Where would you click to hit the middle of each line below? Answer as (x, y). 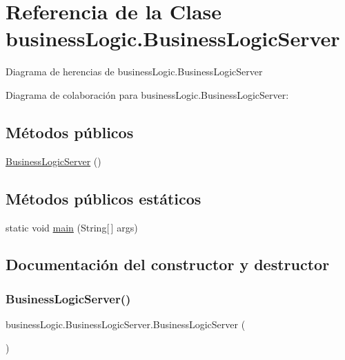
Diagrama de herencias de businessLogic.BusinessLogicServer (134, 72)
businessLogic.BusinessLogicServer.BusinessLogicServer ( (126, 324)
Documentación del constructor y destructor (168, 264)
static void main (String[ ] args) (72, 227)
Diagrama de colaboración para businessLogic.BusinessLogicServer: (147, 94)
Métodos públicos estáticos (103, 198)
